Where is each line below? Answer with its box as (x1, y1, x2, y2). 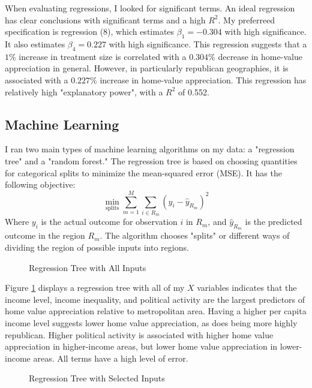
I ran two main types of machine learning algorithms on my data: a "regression (5, 143, 295, 155)
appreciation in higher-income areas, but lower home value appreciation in (5, 340, 278, 353)
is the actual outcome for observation (41, 215, 178, 228)
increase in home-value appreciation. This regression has (100, 73, 307, 86)
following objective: (5, 178, 76, 191)
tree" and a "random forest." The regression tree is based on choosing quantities (5, 154, 298, 167)
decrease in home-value (218, 50, 302, 62)
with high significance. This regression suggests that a (109, 37, 307, 50)
